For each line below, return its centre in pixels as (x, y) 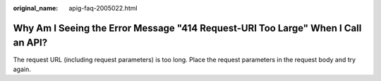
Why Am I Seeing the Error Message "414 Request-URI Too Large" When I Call (187, 28)
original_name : (36, 8)
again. (22, 69)
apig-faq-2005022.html (103, 8)
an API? (30, 43)
